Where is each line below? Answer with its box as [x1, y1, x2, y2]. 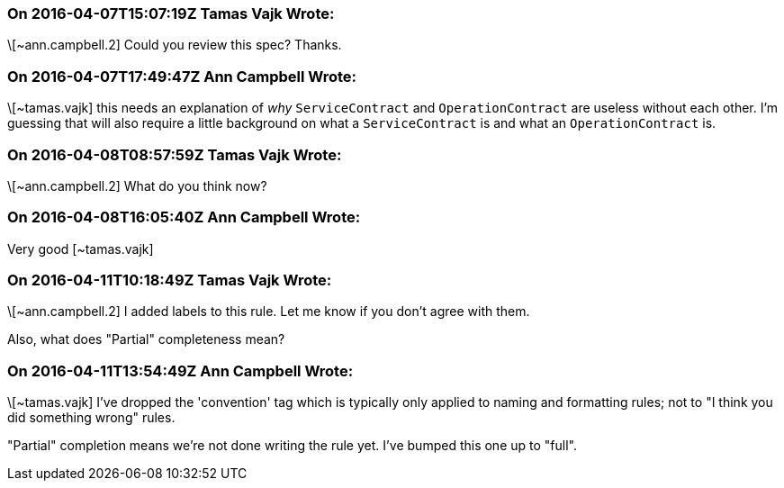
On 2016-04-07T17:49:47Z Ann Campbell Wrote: [7, 67, 357, 86]
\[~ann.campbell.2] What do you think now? [7, 177, 267, 194]
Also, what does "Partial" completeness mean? [7, 331, 285, 348]
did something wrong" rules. [7, 410, 176, 426]
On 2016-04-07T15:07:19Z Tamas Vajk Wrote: [7, 5, 335, 23]
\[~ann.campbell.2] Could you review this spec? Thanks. [7, 37, 342, 53]
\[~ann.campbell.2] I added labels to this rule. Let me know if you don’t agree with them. [7, 303, 530, 320]
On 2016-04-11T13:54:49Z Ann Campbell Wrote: [7, 361, 354, 380]
